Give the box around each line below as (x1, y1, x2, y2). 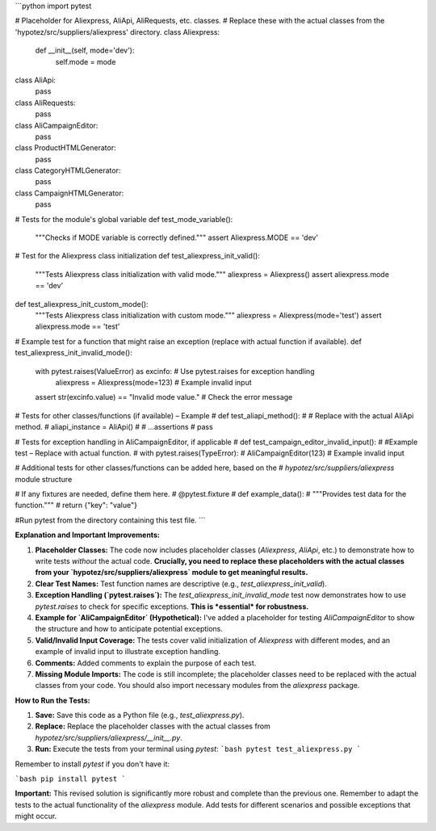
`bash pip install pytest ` (15, 774, 127, 783)
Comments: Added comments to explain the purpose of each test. (35, 658, 257, 668)
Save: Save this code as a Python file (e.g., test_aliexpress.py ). (35, 711, 245, 720)
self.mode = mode (55, 57, 116, 66)
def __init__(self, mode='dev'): (35, 45, 135, 56)
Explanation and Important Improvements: (15, 530, 161, 540)
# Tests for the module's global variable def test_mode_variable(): (15, 214, 233, 224)
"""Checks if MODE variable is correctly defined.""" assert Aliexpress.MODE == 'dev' (35, 233, 319, 242)
